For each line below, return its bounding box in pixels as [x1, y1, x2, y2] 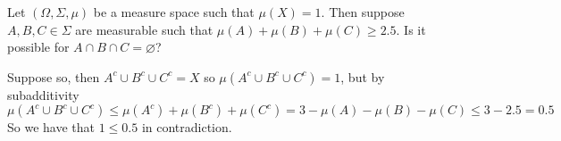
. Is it [396, 20, 426, 38]
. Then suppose [321, 3, 405, 21]
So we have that [7, 118, 95, 137]
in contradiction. [141, 118, 232, 137]
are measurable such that [75, 20, 214, 38]
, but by [340, 67, 385, 86]
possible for [7, 37, 70, 56]
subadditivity [7, 85, 80, 104]
